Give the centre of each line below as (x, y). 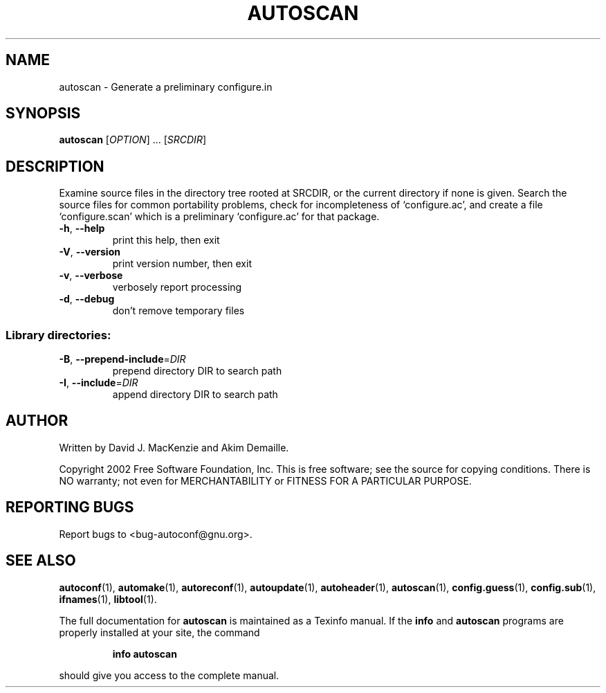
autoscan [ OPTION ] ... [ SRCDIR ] (133, 140)
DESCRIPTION (55, 166)
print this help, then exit (166, 240)
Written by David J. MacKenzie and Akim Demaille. (174, 447)
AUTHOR (37, 421)
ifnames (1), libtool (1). (108, 599)
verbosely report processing (177, 287)
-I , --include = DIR (99, 383)
